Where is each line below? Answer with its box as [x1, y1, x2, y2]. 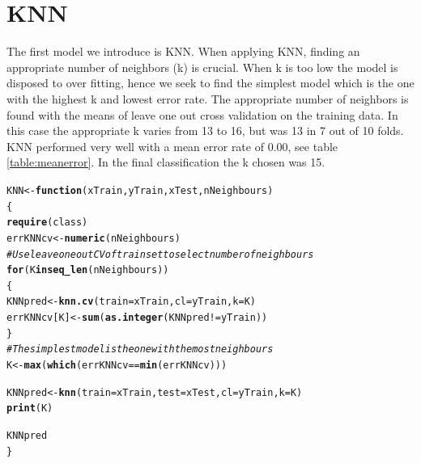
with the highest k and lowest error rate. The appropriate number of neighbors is [6, 90, 409, 107]
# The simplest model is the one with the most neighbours [6, 343, 274, 356]
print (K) [6, 402, 53, 415]
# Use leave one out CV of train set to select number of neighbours [6, 248, 314, 260]
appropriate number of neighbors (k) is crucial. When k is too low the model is [6, 58, 398, 75]
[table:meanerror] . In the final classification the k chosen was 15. [6, 154, 325, 170]
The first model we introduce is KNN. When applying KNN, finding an [6, 43, 360, 60]
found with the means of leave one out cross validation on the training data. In [6, 106, 398, 123]
